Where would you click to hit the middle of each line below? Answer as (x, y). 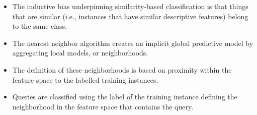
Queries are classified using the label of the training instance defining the (125, 97)
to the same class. (40, 26)
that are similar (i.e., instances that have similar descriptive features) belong (130, 16)
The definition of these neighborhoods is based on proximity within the (122, 69)
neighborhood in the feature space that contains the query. (103, 106)
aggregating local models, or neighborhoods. (80, 53)
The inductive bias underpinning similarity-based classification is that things (130, 6)
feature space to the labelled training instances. (85, 79)
